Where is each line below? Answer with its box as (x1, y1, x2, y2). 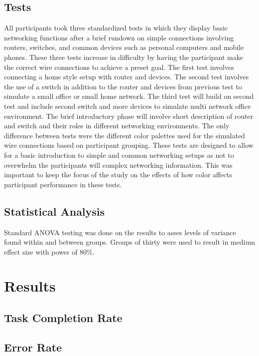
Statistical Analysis (4, 203, 105, 219)
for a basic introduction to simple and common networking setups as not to (4, 149, 234, 160)
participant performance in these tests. (4, 179, 122, 189)
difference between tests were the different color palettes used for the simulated (4, 130, 245, 140)
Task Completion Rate (4, 310, 123, 326)
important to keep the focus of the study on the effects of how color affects (4, 169, 232, 180)
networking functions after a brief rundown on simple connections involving (4, 32, 234, 42)
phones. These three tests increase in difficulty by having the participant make (4, 51, 243, 62)
